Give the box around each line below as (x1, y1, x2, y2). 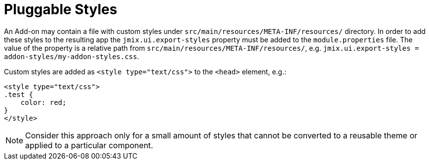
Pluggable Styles (4, 1, 117, 18)
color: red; (20, 98, 67, 106)
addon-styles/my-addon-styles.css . (4, 52, 139, 61)
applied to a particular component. (25, 140, 154, 150)
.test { (4, 90, 34, 98)
